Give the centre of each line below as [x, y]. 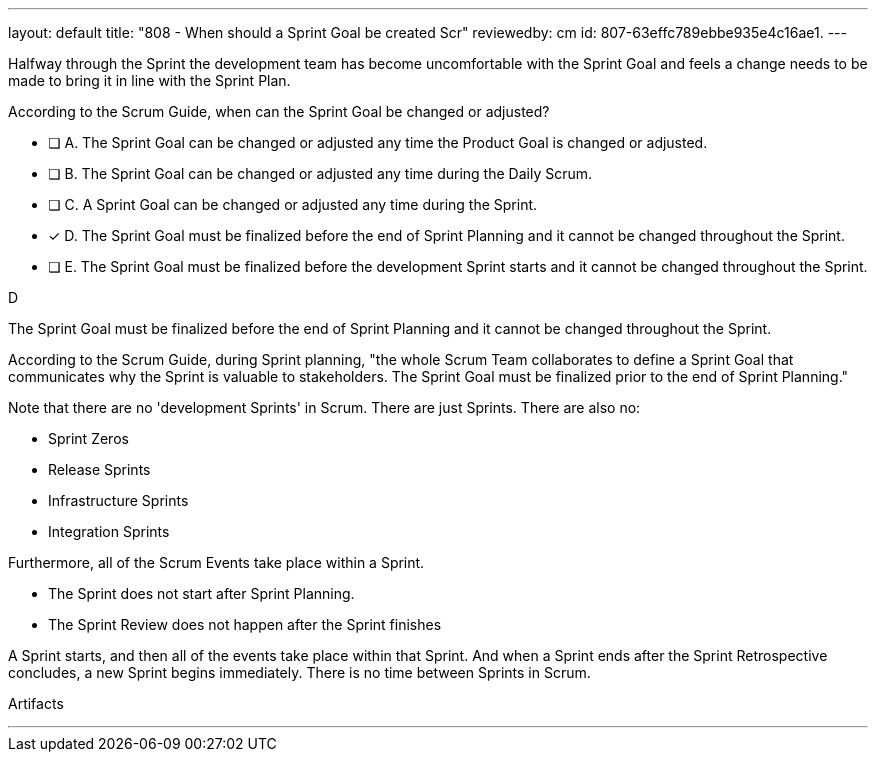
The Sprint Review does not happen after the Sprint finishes [245, 624]
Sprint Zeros [88, 438]
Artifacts [36, 703]
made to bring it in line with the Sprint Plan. [149, 80]
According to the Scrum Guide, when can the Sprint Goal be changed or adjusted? [279, 111]
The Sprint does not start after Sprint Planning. [201, 593]
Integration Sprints [109, 531]
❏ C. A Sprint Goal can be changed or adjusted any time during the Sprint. [293, 204]
